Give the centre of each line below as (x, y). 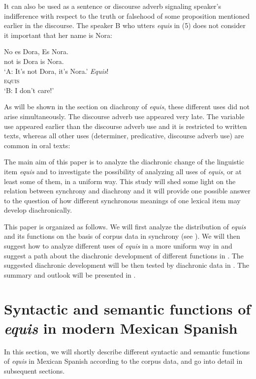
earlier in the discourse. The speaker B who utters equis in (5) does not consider (125, 25)
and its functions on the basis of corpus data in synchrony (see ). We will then (122, 236)
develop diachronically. (38, 210)
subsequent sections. (34, 370)
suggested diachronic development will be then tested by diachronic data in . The (127, 265)
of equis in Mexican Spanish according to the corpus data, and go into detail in (123, 361)
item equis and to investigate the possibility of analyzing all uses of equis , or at (123, 171)
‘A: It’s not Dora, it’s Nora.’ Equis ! (56, 71)
